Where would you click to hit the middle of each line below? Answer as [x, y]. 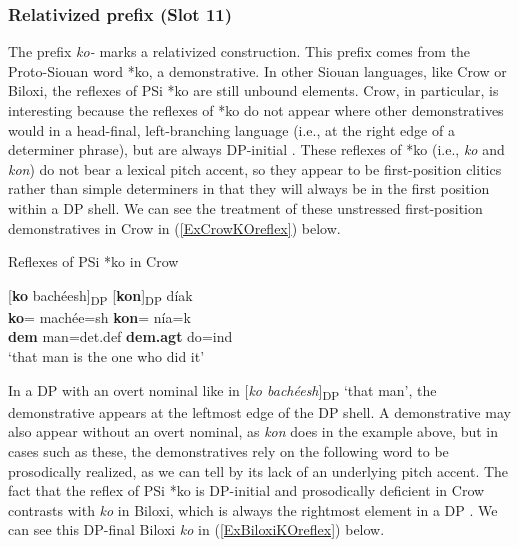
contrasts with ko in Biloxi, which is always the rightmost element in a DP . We [253, 509]
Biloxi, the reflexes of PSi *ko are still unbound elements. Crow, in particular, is [253, 90]
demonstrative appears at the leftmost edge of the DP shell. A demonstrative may [259, 411]
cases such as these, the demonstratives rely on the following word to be [228, 450]
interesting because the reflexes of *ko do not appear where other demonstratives [256, 110]
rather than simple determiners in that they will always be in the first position [249, 188]
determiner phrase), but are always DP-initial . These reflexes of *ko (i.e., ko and [256, 149]
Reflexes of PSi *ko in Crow [93, 261]
